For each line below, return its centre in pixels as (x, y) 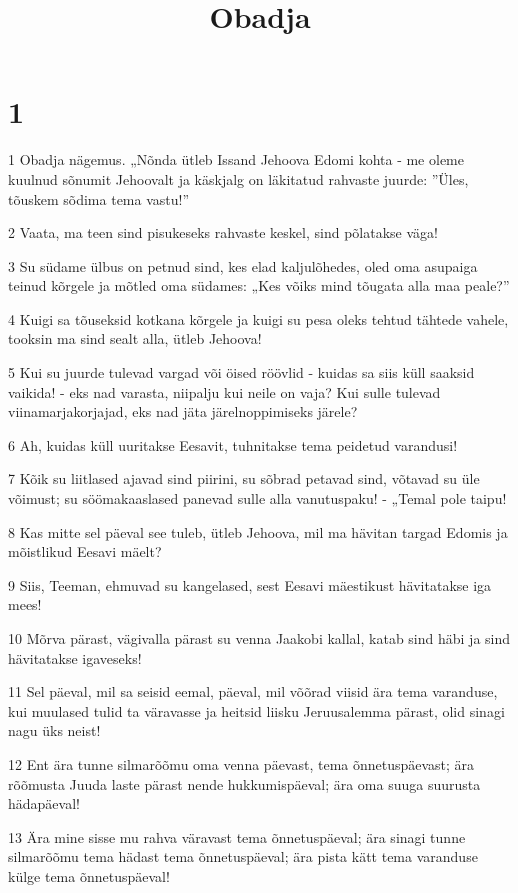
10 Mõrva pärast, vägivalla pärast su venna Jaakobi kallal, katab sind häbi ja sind (259, 638)
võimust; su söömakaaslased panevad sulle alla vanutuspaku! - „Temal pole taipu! (257, 498)
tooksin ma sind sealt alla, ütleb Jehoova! (135, 338)
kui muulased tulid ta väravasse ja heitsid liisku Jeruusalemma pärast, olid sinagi (256, 710)
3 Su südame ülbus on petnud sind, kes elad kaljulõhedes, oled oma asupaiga (243, 265)
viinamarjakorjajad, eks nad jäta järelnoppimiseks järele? (183, 411)
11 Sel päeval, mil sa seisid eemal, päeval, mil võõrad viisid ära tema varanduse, (253, 691)
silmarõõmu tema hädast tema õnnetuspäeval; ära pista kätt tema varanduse (243, 856)
